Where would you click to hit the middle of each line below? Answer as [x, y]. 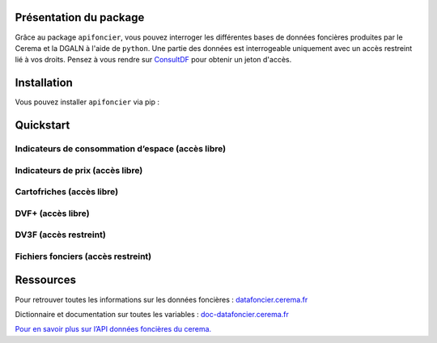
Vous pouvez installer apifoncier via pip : [87, 102]
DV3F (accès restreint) [61, 235]
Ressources [46, 280]
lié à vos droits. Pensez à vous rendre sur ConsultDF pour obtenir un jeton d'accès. [153, 60]
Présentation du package [80, 17]
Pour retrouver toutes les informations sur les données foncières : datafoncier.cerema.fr [161, 299]
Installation [44, 83]
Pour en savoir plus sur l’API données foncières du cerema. [113, 329]
